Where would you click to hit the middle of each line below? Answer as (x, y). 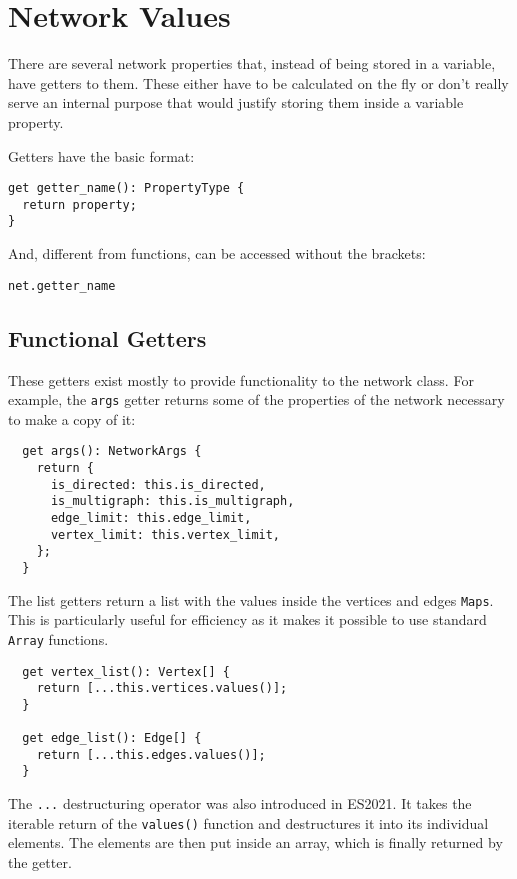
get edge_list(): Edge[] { (112, 738)
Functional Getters (107, 337)
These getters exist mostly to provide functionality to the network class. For (241, 379)
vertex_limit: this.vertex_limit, (165, 534)
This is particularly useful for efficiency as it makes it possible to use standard (247, 619)
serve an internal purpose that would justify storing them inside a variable (236, 102)
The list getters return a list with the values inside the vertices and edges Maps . (251, 599)
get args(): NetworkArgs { (112, 451)
